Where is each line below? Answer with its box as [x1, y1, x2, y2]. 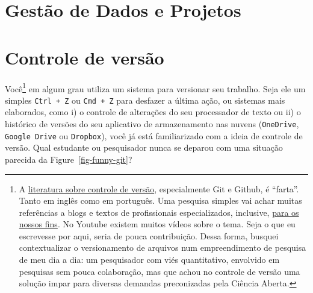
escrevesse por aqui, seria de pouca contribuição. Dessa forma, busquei [19, 229, 279, 242]
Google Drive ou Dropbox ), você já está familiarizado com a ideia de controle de [5, 129, 303, 142]
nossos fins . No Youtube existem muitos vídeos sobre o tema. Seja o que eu [19, 218, 296, 230]
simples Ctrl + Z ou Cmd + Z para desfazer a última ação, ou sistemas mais [5, 93, 285, 106]
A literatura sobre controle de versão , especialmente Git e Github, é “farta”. [19, 182, 299, 195]
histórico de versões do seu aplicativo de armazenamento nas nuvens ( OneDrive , [5, 118, 299, 130]
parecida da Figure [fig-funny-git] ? [5, 153, 132, 165]
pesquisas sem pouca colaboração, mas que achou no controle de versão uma [19, 265, 300, 277]
